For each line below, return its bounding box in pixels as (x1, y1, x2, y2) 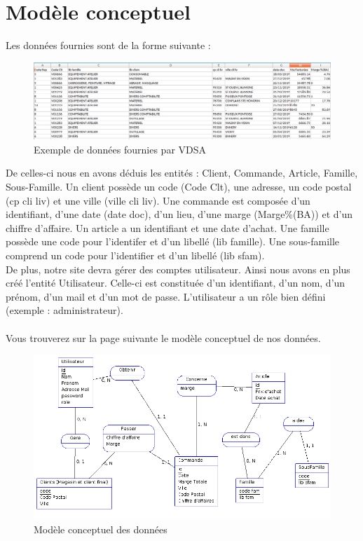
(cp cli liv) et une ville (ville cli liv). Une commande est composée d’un (6, 193, 310, 207)
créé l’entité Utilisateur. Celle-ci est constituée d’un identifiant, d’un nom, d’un (6, 275, 345, 290)
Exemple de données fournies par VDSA (34, 142, 207, 156)
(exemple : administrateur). (6, 303, 123, 317)
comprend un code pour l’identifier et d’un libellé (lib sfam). (6, 248, 265, 263)
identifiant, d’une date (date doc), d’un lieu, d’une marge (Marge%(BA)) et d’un (6, 207, 352, 221)
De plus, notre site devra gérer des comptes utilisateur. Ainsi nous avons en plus (6, 261, 350, 276)
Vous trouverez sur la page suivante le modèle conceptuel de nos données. (6, 330, 321, 345)
